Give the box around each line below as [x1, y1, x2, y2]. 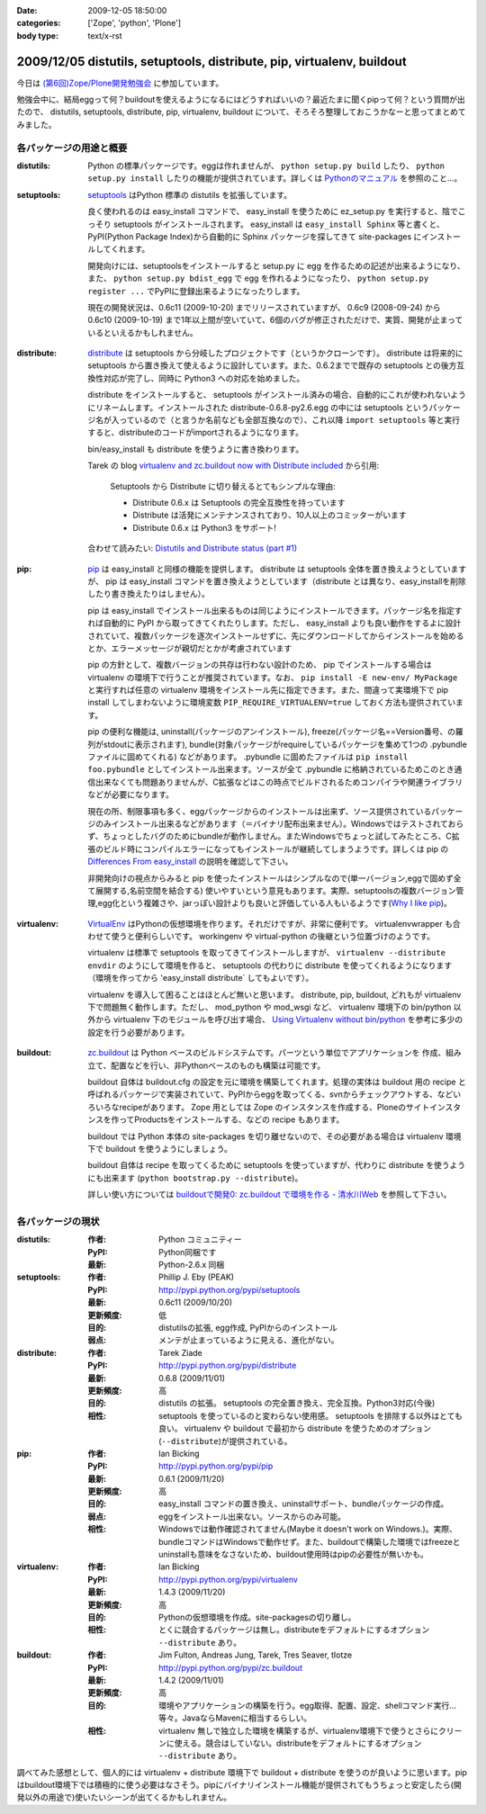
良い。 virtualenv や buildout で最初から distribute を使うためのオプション [158, 1423, 432, 1434]
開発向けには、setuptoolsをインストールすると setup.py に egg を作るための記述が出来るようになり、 [87, 260, 465, 271]
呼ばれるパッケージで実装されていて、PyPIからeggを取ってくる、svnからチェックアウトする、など [87, 1089, 454, 1100]
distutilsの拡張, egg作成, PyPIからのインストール [158, 1323, 337, 1333]
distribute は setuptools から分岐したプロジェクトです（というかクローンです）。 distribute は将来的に [87, 347, 463, 359]
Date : [16, 5, 38, 15]
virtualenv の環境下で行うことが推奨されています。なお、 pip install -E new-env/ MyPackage [87, 671, 458, 683]
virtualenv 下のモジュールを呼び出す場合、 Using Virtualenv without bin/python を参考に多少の [112, 1014, 463, 1025]
